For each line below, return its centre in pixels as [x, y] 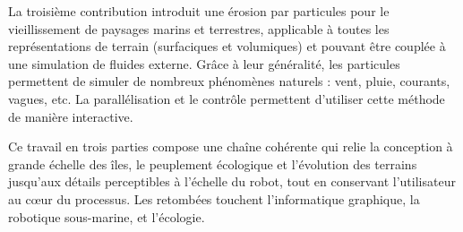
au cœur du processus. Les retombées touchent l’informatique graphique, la [214, 198]
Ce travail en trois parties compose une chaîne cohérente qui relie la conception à [231, 146]
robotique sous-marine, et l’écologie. [107, 216]
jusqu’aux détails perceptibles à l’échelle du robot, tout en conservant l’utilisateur [232, 181]
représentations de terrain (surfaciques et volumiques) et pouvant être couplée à [227, 46]
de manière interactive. [71, 116]
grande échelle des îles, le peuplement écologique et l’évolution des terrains [213, 163]
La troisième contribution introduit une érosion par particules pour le [199, 11]
